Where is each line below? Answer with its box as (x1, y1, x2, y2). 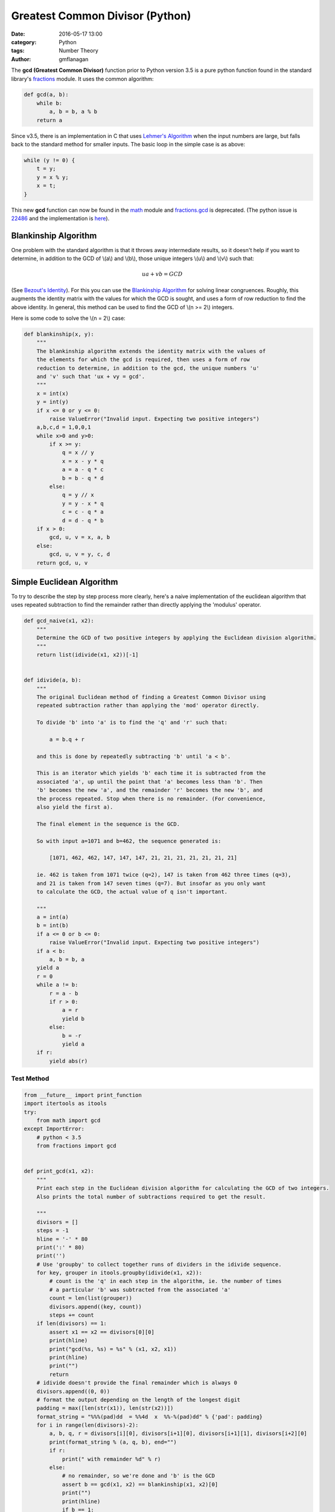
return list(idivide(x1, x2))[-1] (36, 651, 139, 658)
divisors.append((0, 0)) (36, 1388, 110, 1395)
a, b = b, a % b (49, 108, 98, 115)
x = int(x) (36, 390, 69, 397)
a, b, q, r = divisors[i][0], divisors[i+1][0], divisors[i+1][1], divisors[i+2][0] (49, 1430, 307, 1437)
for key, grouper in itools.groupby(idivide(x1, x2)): (36, 1269, 202, 1276)
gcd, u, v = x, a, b (49, 534, 110, 541)
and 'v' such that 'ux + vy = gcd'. (36, 373, 145, 380)
